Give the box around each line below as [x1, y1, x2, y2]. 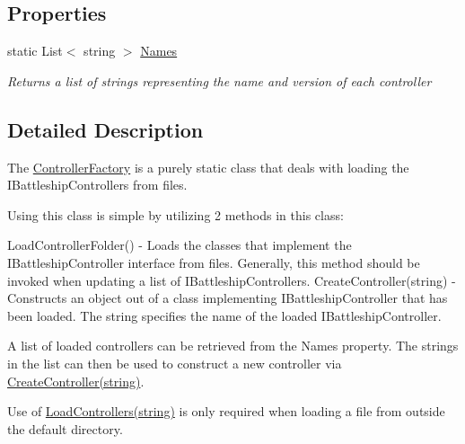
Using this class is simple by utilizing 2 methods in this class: [7, 205, 344, 224]
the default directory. [7, 419, 123, 438]
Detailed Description [7, 115, 204, 143]
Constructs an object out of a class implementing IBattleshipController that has [7, 289, 448, 307]
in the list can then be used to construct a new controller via [7, 353, 342, 372]
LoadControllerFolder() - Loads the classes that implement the [7, 235, 352, 254]
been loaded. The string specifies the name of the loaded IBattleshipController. [7, 306, 442, 324]
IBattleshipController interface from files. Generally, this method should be [7, 253, 420, 271]
